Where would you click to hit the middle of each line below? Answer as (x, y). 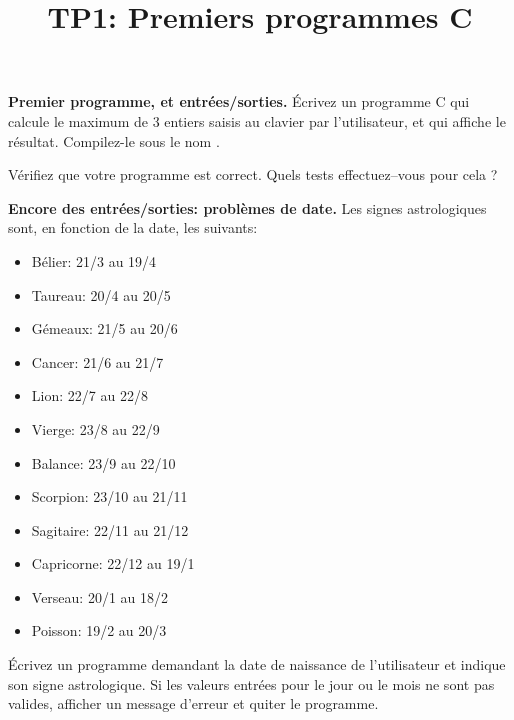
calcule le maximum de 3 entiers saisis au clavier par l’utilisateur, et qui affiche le (257, 120)
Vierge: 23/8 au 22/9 (95, 428)
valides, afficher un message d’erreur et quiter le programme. (193, 703)
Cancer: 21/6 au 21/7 (97, 361)
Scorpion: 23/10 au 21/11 (109, 496)
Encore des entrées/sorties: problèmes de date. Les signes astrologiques (247, 207)
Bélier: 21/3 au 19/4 (94, 260)
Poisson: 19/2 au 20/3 (99, 630)
